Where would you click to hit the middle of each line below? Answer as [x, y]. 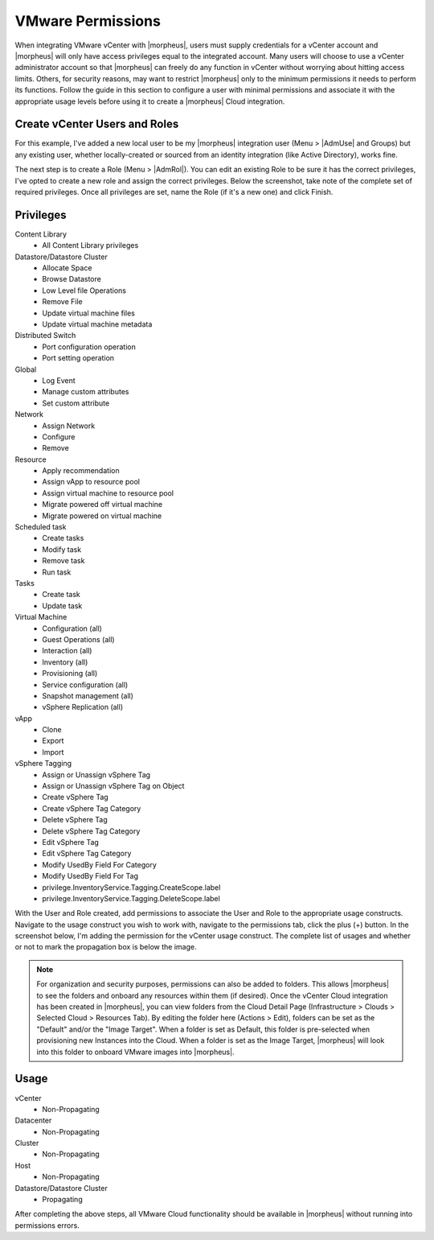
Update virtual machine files [89, 313]
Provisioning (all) [70, 674]
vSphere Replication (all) [83, 707]
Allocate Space [67, 268]
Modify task [62, 549]
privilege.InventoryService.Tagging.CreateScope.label [131, 887]
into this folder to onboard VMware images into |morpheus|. [135, 1052]
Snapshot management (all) [88, 695]
